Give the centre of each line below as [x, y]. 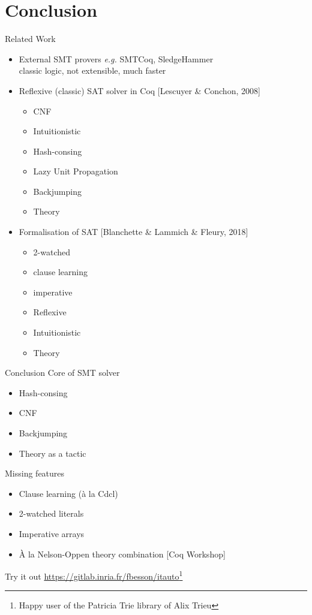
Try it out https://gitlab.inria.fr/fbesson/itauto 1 [94, 575]
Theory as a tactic [52, 453]
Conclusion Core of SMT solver [62, 373]
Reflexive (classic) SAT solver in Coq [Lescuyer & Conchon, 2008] [139, 90]
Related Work [30, 39]
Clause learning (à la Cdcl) [68, 493]
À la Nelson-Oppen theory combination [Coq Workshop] [122, 554]
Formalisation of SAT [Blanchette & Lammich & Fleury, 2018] [133, 232]
